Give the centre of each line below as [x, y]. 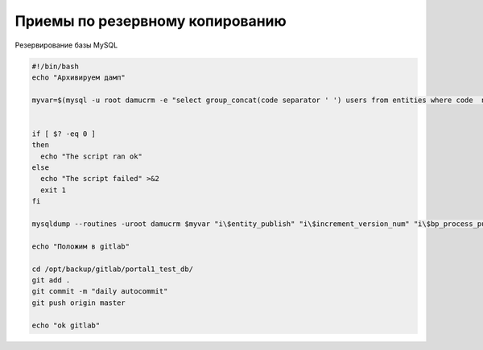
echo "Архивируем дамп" [79, 77]
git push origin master [79, 303]
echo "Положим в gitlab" [81, 246]
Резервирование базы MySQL [66, 45]
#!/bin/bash [56, 66]
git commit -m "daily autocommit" [100, 291]
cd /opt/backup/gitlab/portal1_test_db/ [112, 269]
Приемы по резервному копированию [151, 21]
